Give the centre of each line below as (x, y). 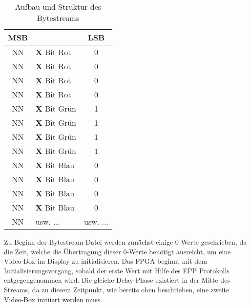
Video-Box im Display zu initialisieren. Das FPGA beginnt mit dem (105, 261)
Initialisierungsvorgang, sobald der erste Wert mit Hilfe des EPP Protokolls (117, 270)
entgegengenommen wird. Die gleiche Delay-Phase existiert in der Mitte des (117, 280)
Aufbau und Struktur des (58, 7)
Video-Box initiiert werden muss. (53, 299)
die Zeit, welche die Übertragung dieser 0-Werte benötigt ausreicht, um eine (117, 251)
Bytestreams (58, 18)
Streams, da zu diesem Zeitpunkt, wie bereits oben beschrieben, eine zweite (117, 289)
